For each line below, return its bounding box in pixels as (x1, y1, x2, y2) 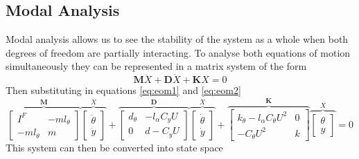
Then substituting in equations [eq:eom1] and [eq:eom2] (6, 83, 241, 97)
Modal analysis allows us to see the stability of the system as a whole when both (6, 32, 349, 46)
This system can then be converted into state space (6, 140, 223, 155)
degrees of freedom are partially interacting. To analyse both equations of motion (6, 45, 351, 59)
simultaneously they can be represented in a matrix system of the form (6, 59, 307, 73)
